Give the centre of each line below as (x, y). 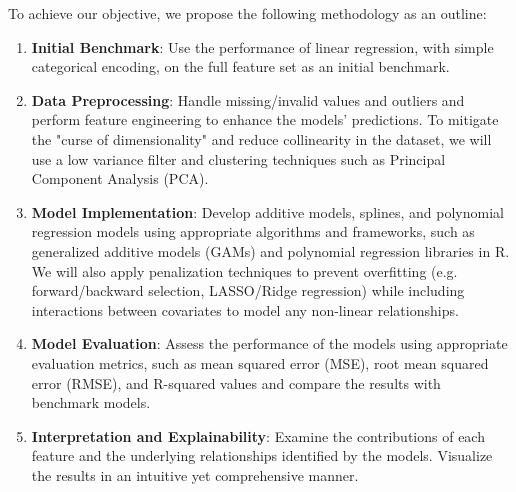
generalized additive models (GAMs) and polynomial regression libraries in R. (270, 250)
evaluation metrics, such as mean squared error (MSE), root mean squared (260, 362)
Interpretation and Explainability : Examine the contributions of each (258, 435)
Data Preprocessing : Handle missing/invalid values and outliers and (248, 99)
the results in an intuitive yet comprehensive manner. (195, 474)
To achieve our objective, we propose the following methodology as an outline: (247, 13)
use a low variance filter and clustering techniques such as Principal (238, 158)
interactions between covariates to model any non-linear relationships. (245, 309)
